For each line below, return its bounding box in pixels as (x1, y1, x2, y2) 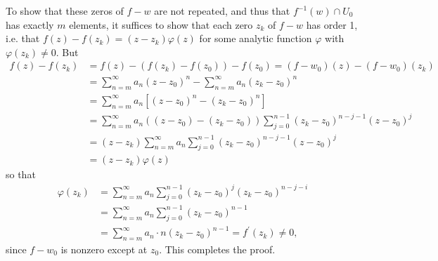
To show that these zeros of (6, 4, 124, 18)
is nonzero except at (60, 242, 148, 257)
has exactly (6, 17, 54, 32)
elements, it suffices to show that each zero (69, 17, 253, 32)
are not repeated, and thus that (154, 4, 290, 18)
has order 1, (306, 17, 358, 32)
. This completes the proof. (159, 242, 276, 257)
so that (6, 167, 36, 182)
